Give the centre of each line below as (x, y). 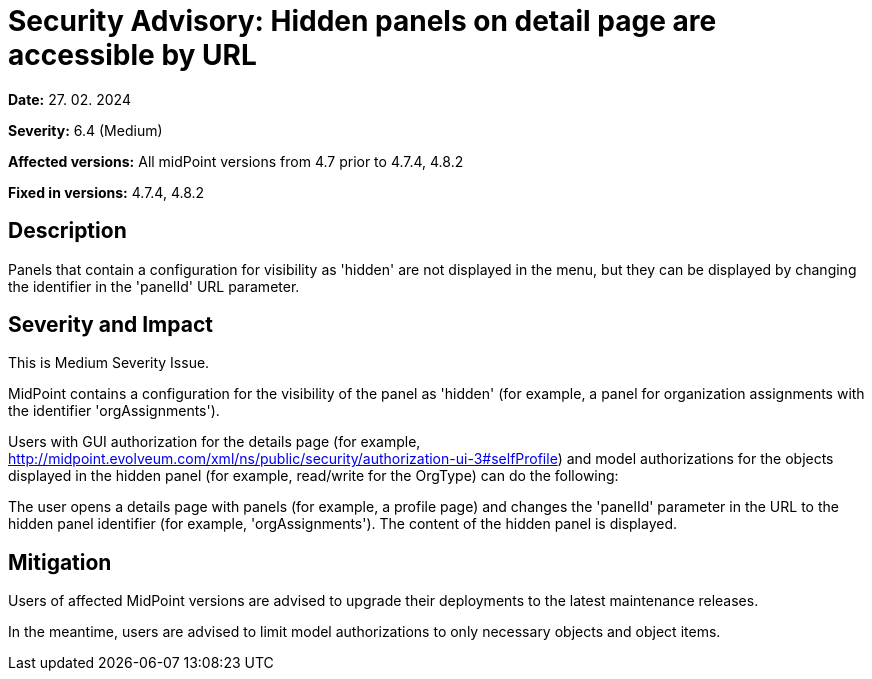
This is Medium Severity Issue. (109, 363)
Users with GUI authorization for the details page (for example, (214, 442)
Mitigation (60, 562)
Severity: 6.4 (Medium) (85, 130)
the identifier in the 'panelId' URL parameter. (154, 286)
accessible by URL (132, 55)
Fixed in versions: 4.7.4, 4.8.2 (106, 192)
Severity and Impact (110, 325)
